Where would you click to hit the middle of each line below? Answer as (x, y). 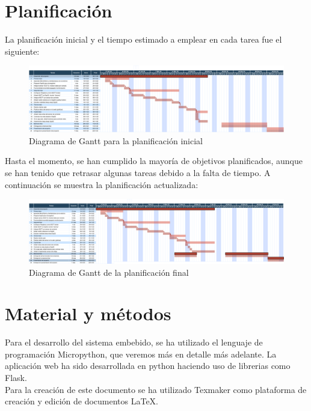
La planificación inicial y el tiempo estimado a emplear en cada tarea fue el (143, 39)
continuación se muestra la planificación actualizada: (102, 184)
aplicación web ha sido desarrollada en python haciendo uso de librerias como (148, 366)
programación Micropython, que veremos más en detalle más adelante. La (141, 354)
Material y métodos (88, 313)
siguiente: (22, 51)
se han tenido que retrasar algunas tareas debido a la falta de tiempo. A (138, 173)
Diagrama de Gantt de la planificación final (109, 272)
